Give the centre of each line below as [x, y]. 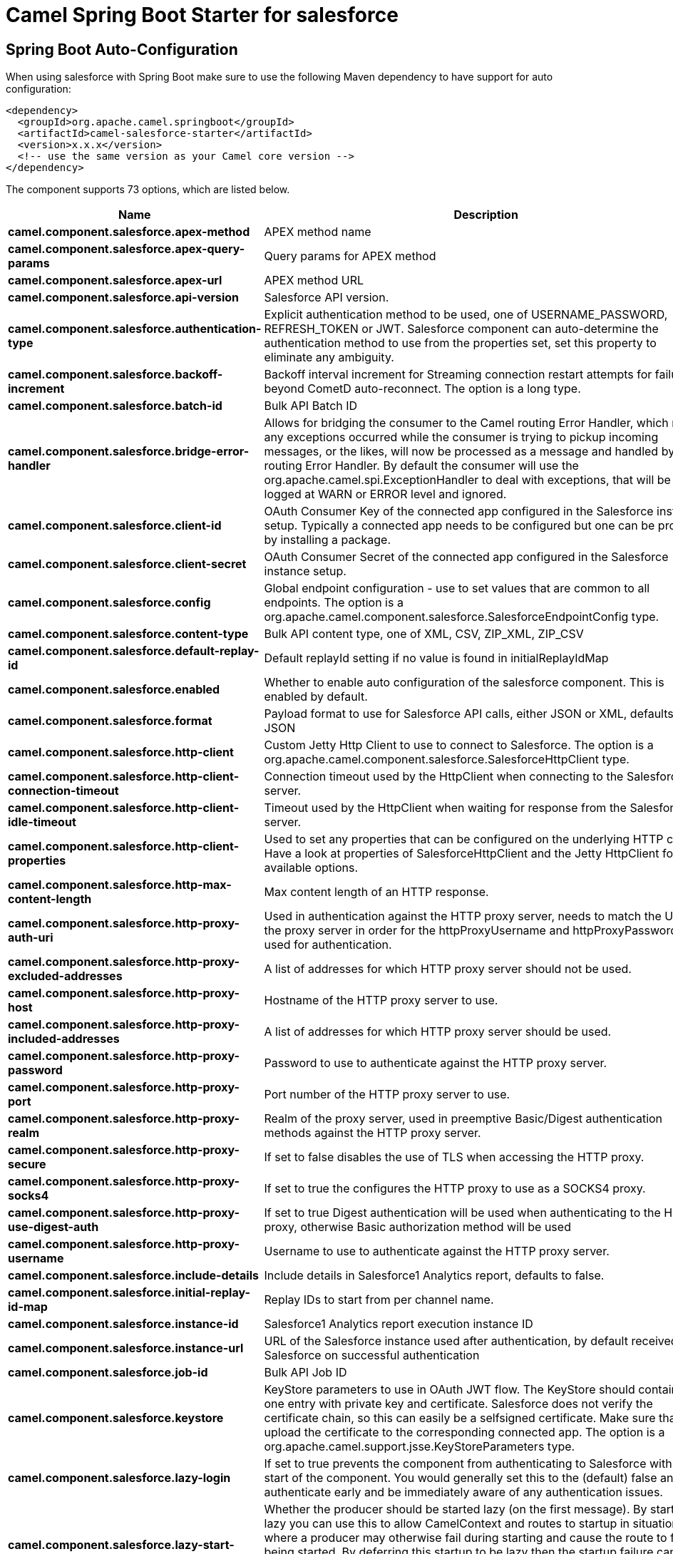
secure [27, 1164]
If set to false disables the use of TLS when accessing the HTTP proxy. [454, 1157]
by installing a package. [328, 540]
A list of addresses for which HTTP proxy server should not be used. [448, 969]
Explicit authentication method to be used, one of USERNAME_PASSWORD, [466, 315]
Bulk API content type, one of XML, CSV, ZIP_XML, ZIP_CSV [424, 634]
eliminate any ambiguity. [329, 357]
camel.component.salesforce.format [110, 721]
